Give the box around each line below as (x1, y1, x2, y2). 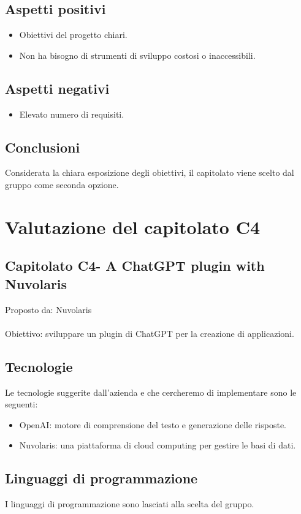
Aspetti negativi (5, 78, 110, 97)
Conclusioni (5, 137, 80, 156)
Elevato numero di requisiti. (19, 107, 124, 120)
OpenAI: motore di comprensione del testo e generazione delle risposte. (19, 418, 286, 431)
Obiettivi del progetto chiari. (19, 28, 128, 41)
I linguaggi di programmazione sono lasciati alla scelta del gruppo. (5, 497, 254, 510)
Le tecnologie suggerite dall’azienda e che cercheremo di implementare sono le (5, 385, 297, 398)
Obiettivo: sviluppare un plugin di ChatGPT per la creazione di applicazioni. (5, 327, 294, 339)
